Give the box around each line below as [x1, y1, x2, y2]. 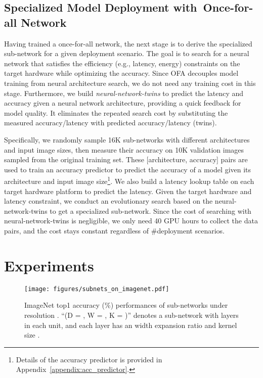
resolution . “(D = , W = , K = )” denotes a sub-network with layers [24, 309, 239, 320]
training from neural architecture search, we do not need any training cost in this [4, 77, 256, 88]
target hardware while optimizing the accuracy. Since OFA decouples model [4, 68, 239, 78]
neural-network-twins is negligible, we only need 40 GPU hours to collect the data [4, 215, 258, 226]
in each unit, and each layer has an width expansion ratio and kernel [24, 319, 237, 330]
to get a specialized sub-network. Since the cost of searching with [50, 205, 251, 216]
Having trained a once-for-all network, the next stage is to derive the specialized [4, 38, 252, 49]
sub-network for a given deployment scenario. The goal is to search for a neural [4, 48, 249, 59]
